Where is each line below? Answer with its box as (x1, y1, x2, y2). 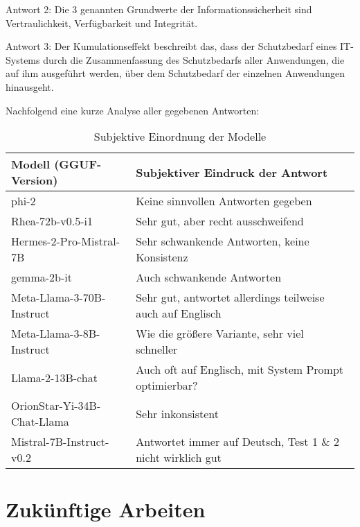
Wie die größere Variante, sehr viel (136, 325, 304, 342)
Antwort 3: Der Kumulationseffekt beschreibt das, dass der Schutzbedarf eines (6, 39, 337, 53)
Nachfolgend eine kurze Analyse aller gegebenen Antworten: (6, 103, 260, 117)
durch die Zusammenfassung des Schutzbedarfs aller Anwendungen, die (43, 52, 345, 67)
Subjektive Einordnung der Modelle (93, 128, 267, 145)
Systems (6, 52, 40, 67)
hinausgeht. (6, 79, 54, 94)
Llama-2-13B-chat (11, 369, 98, 386)
